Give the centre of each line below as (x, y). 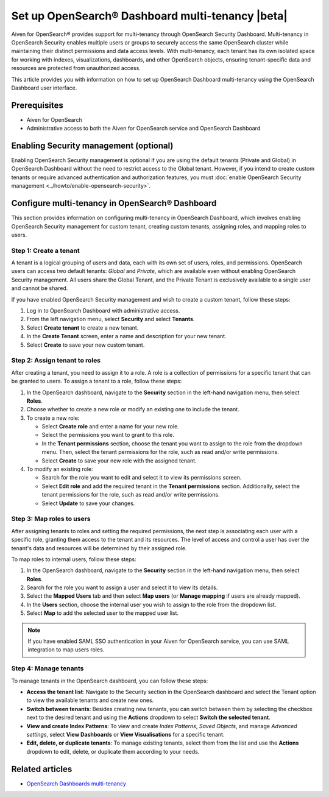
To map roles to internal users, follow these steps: (74, 559)
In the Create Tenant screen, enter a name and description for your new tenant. (126, 336)
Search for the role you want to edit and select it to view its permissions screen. (142, 478)
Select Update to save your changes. (88, 503)
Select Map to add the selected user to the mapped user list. (103, 613)
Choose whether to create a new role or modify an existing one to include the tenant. (133, 409)
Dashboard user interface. (44, 88)
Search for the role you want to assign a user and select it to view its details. (122, 587)
